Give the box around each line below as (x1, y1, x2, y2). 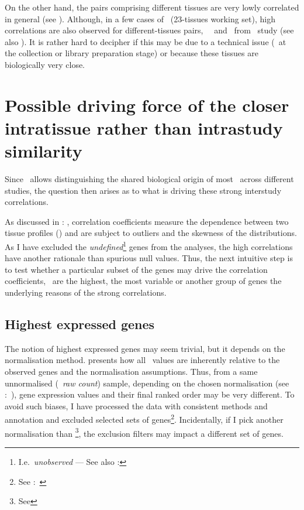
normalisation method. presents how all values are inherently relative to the (5, 354, 280, 366)
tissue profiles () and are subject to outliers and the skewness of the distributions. (5, 227, 297, 239)
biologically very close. (5, 58, 85, 70)
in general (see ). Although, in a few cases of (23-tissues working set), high (5, 12, 275, 25)
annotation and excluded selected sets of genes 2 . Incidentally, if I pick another (5, 412, 284, 426)
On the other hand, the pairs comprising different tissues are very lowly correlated (5, 1, 299, 13)
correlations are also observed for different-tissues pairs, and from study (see (5, 24, 294, 36)
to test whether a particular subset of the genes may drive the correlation (5, 263, 268, 275)
